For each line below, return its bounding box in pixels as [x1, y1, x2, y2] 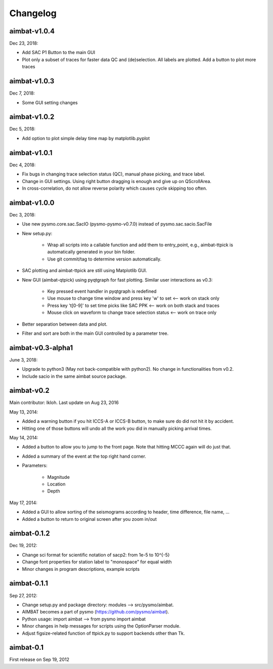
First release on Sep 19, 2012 [9, 656, 69, 662]
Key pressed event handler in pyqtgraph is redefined [47, 288, 157, 294]
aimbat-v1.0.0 [9, 198, 55, 207]
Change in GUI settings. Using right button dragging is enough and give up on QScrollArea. [22, 178, 212, 184]
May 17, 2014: [9, 500, 38, 506]
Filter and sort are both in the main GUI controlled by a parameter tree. [22, 330, 169, 336]
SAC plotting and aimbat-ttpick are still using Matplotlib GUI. [22, 267, 148, 274]
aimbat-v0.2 [9, 386, 50, 395]
